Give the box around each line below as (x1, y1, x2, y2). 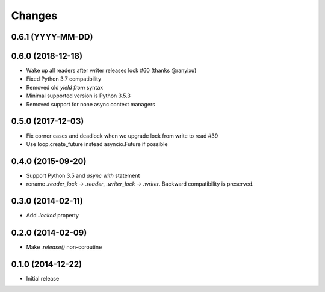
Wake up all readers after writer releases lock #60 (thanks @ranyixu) (26, 67, 197, 75)
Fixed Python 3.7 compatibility (26, 75, 102, 82)
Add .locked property (26, 212, 79, 219)
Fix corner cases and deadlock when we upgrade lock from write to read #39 (26, 132, 218, 139)
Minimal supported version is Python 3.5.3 (26, 92, 131, 99)
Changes (11, 9, 57, 22)
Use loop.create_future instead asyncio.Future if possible (26, 140, 168, 147)
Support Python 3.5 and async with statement (26, 172, 140, 179)
